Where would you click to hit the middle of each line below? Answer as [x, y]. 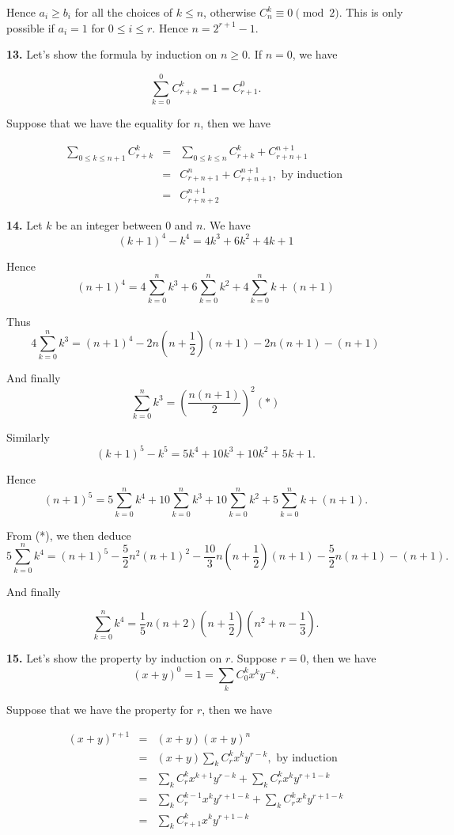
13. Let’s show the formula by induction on [112, 54]
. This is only [371, 12]
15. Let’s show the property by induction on [114, 658]
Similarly [28, 436]
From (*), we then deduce [69, 535]
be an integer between [109, 224]
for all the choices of [124, 12]
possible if [30, 27]
